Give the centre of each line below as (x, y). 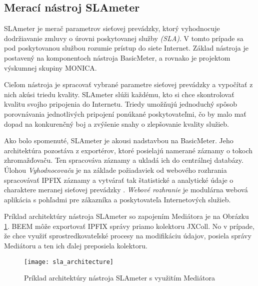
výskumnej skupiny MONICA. (50, 67)
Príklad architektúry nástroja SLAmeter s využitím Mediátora (119, 278)
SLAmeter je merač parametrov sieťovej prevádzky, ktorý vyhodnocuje (112, 28)
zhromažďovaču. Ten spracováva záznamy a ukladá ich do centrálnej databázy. (124, 160)
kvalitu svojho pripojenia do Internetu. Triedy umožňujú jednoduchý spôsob (120, 104)
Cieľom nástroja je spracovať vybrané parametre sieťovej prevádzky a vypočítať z (128, 84)
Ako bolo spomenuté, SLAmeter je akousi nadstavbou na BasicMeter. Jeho (119, 140)
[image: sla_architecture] (69, 262)
